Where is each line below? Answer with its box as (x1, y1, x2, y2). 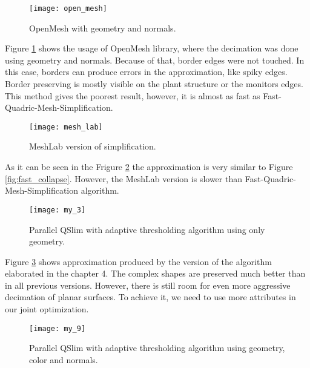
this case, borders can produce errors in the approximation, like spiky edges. (5, 65, 288, 78)
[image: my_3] (29, 205, 86, 214)
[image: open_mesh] (29, 4, 107, 13)
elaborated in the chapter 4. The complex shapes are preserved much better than (5, 267, 306, 280)
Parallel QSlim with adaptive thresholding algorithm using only (29, 223, 265, 235)
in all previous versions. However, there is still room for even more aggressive (5, 278, 291, 291)
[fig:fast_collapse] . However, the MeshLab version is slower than (5, 172, 242, 185)
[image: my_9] (29, 324, 86, 333)
